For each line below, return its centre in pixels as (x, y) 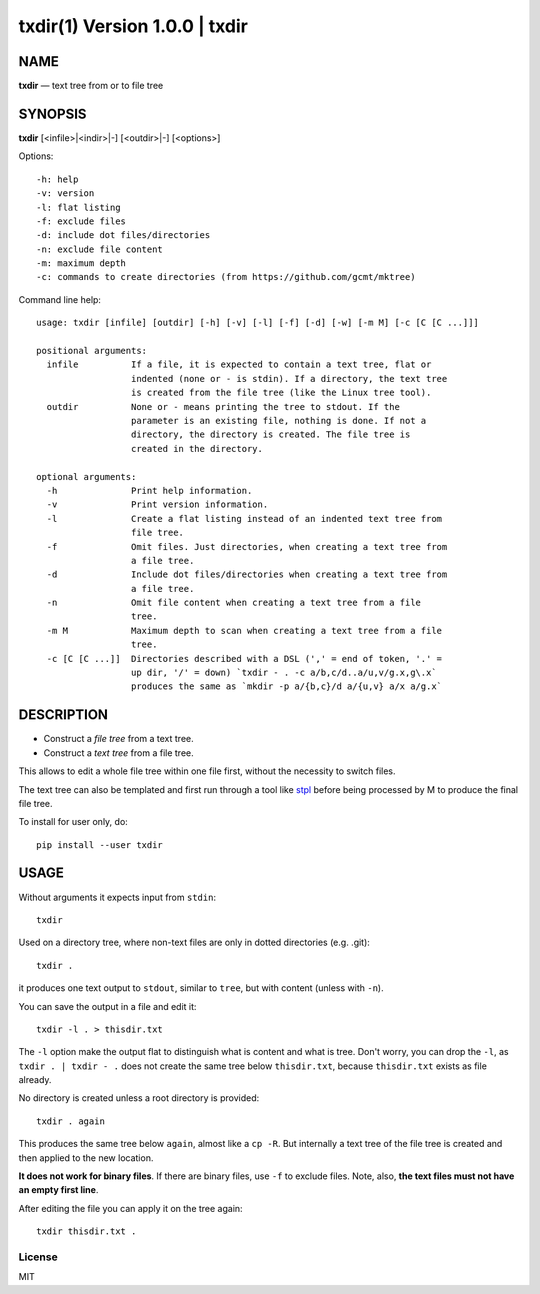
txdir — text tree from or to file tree (91, 86)
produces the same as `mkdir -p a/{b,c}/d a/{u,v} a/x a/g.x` (286, 686)
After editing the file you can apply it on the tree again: (131, 1208)
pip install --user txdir (100, 844)
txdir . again (70, 1121)
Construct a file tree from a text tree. (118, 739)
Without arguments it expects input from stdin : (117, 897)
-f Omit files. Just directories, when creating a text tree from (247, 546)
